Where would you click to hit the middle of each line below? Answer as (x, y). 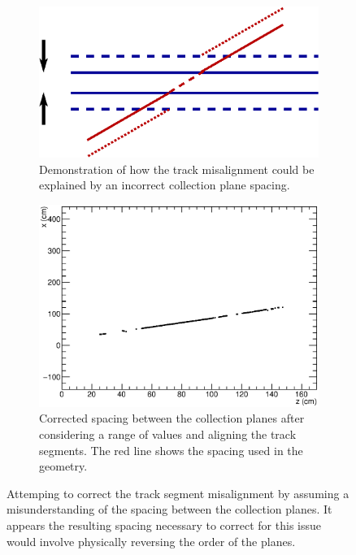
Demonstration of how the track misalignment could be (177, 169)
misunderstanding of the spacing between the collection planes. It (169, 509)
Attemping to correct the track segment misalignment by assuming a (178, 493)
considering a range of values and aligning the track (168, 434)
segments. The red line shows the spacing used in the (171, 450)
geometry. (63, 466)
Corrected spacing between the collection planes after (172, 418)
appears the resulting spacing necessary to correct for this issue (164, 525)
